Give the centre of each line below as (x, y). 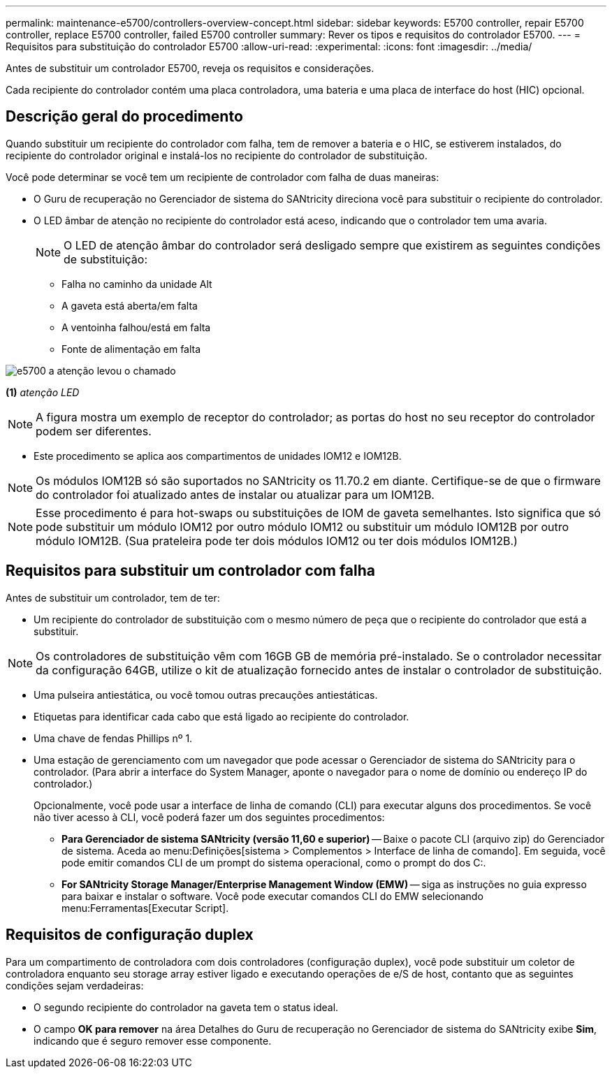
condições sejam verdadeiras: (75, 985)
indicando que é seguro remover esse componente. (153, 1040)
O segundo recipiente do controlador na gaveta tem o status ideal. (186, 1007)
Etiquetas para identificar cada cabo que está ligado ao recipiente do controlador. (221, 716)
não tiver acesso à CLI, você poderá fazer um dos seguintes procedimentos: (209, 817)
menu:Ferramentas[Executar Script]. (145, 908)
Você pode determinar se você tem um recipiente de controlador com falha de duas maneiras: (223, 177)
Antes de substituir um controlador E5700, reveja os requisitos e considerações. (190, 68)
